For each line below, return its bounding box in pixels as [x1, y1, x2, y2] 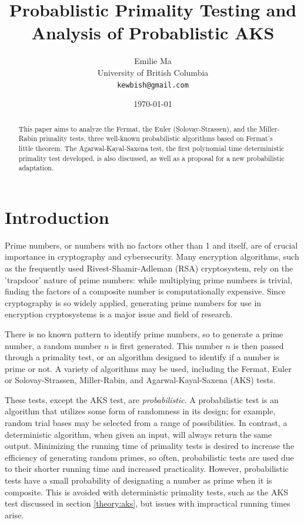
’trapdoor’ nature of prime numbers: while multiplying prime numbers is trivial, [5, 273, 293, 286]
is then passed [233, 339, 284, 351]
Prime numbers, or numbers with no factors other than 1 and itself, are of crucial [5, 239, 298, 251]
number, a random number [5, 339, 102, 351]
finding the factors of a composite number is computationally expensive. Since [5, 285, 286, 297]
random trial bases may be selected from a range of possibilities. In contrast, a [5, 417, 288, 429]
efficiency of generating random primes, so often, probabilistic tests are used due [5, 451, 294, 463]
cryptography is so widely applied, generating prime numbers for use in [5, 296, 262, 309]
